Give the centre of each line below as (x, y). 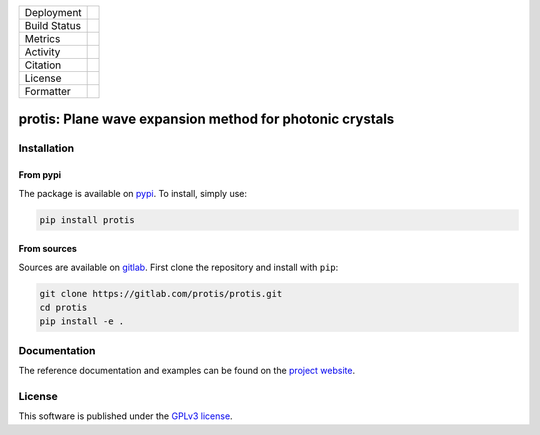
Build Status (53, 25)
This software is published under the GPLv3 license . (126, 416)
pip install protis (87, 219)
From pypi (40, 175)
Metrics (42, 38)
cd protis (63, 307)
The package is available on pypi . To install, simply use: (133, 193)
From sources (47, 249)
